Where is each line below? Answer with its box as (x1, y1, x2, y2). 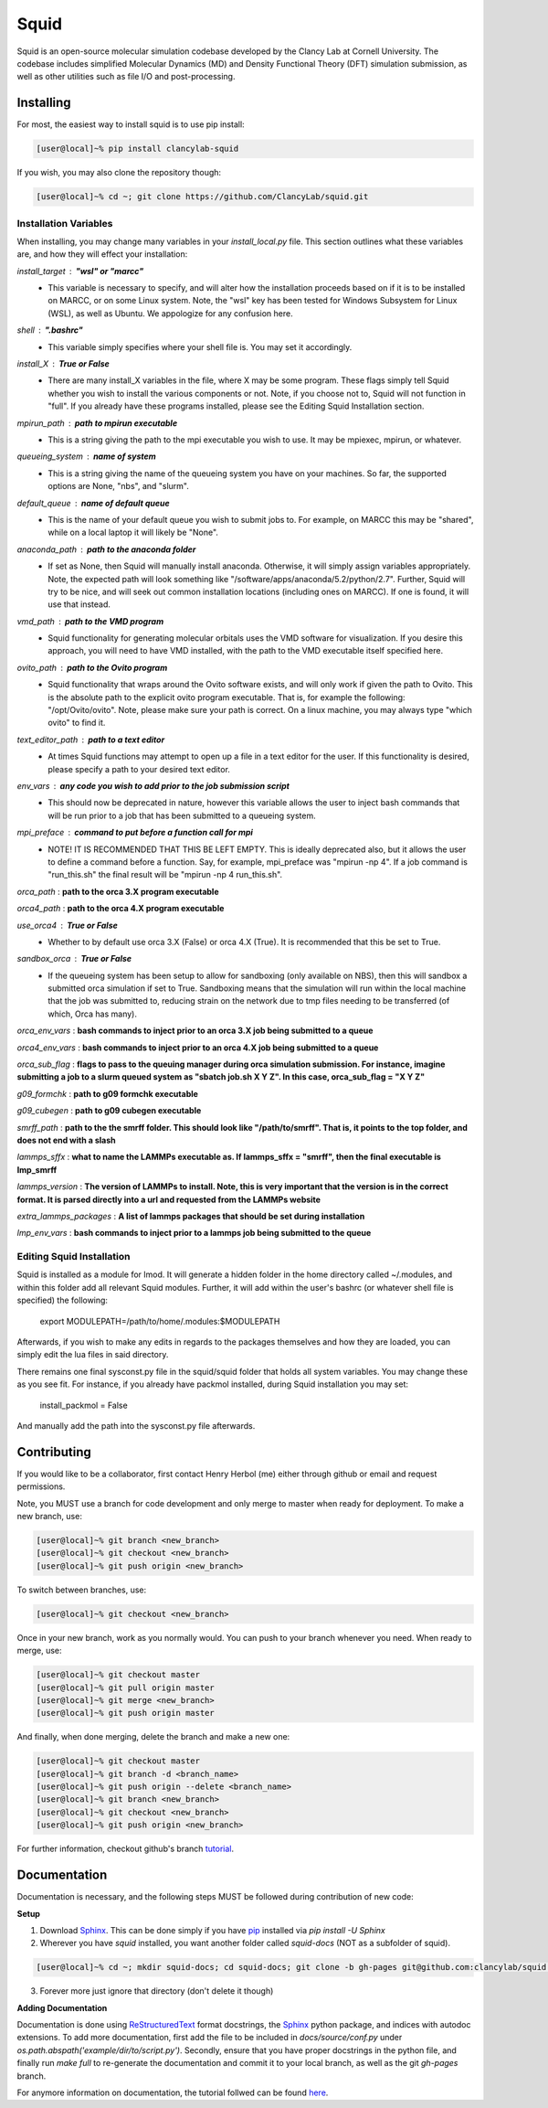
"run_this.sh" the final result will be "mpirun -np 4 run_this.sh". (47, 869, 283, 880)
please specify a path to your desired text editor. (47, 763, 230, 774)
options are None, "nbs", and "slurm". (47, 481, 189, 492)
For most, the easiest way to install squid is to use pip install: (16, 119, 246, 130)
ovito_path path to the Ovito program (16, 662, 168, 673)
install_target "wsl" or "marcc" (16, 265, 144, 276)
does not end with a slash (16, 1134, 116, 1145)
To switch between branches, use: (16, 1584, 147, 1595)
